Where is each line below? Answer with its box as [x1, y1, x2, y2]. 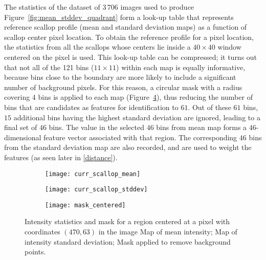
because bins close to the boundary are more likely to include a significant [4, 72, 236, 82]
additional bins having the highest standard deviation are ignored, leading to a [13, 112, 260, 122]
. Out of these [188, 101, 231, 112]
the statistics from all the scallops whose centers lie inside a [4, 41, 191, 52]
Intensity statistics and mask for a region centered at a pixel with [25, 216, 230, 227]
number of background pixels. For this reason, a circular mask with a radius [4, 81, 242, 92]
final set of [4, 122, 37, 133]
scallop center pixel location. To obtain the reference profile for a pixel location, [4, 31, 254, 42]
